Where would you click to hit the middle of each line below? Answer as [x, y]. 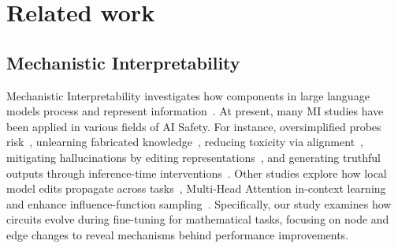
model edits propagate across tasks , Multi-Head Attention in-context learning [196, 188]
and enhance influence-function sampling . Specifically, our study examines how [199, 203]
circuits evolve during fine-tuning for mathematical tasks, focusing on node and [198, 219]
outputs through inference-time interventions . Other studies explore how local [197, 173]
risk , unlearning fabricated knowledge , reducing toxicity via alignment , [185, 142]
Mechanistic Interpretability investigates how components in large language [188, 95]
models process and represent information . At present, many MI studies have [195, 111]
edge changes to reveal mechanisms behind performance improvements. [178, 234]
